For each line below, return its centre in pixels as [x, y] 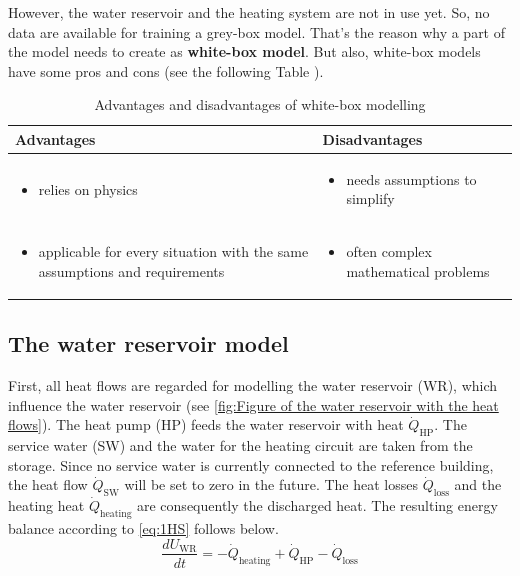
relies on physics [88, 188]
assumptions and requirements [131, 270]
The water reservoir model [148, 343]
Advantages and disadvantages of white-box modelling [260, 104]
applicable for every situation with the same [173, 251]
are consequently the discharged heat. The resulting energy [317, 505]
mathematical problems [418, 270]
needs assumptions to [411, 178]
